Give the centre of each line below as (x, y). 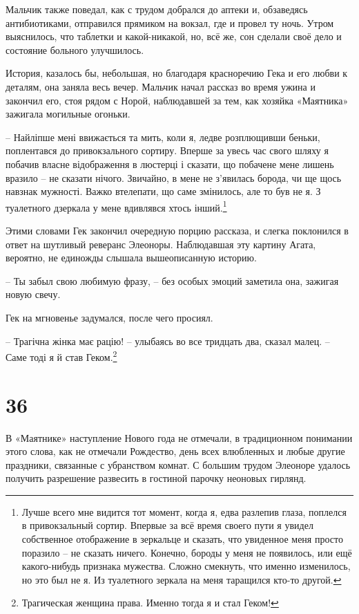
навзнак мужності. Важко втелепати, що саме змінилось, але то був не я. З (163, 191)
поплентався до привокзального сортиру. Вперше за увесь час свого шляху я (167, 150)
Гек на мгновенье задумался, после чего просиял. (109, 317)
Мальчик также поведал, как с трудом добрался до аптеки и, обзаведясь (157, 9)
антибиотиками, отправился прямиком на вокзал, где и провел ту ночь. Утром (170, 22)
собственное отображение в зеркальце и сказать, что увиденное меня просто (182, 539)
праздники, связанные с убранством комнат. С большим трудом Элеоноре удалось (178, 464)
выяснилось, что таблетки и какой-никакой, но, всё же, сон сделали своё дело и (174, 36)
